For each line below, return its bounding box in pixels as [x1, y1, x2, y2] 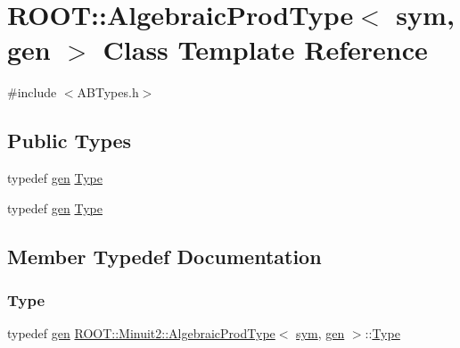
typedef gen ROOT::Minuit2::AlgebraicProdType [7, 324, 275, 343]
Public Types [7, 127, 132, 154]
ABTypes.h [77, 83, 139, 102]
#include [7, 83, 57, 102]
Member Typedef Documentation [7, 242, 322, 269]
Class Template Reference [103, 31, 428, 68]
